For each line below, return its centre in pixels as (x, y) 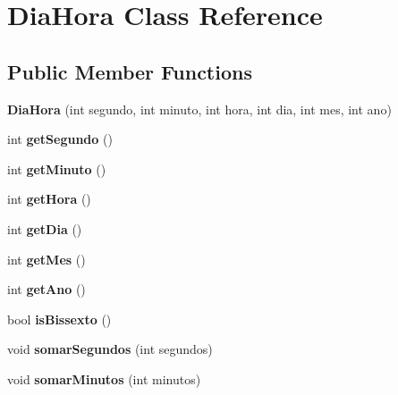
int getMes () (47, 259)
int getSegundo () (60, 139)
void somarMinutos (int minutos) (104, 378)
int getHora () (49, 199)
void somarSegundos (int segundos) (110, 349)
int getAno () (47, 289)
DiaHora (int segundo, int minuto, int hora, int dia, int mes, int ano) (199, 109)
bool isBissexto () (59, 319)
